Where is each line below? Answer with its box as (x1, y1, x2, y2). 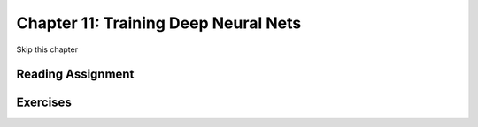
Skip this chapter (16, 44, 79, 55)
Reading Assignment (16, 67, 135, 82)
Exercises (16, 95, 73, 110)
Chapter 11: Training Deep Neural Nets (16, 13, 302, 33)
